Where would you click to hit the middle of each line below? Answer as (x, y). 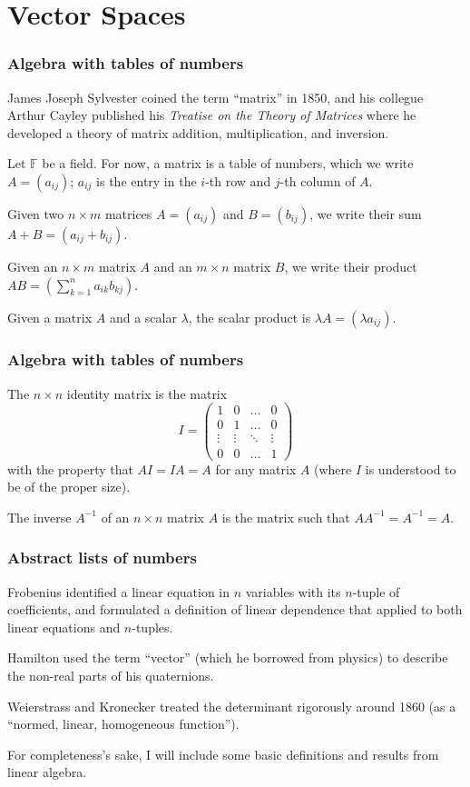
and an (173, 266)
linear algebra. (47, 772)
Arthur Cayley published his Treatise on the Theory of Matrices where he (212, 115)
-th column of (318, 180)
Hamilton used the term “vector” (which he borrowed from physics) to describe (228, 657)
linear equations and (64, 627)
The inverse (39, 517)
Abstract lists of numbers (102, 558)
